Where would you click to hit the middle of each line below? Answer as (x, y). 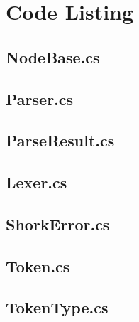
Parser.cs (40, 98)
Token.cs (38, 265)
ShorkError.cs (58, 224)
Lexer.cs (37, 182)
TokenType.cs (57, 307)
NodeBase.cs (53, 57)
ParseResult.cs (60, 140)
